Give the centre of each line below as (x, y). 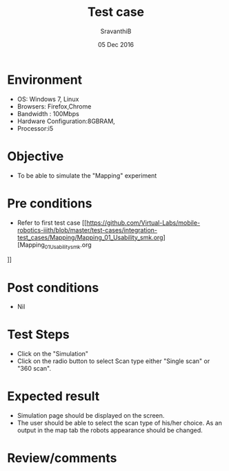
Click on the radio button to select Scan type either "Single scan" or (113, 361)
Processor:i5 (35, 128)
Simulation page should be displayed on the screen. (91, 416)
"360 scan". (34, 369)
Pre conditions (50, 203)
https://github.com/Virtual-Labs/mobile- (143, 223)
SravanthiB (116, 31)
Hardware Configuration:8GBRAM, (66, 121)
